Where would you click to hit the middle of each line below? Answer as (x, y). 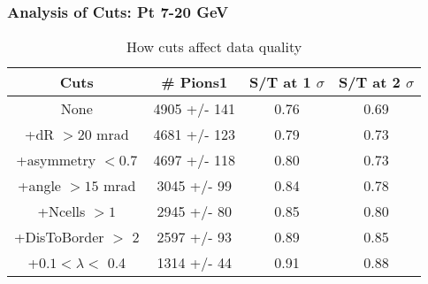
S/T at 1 (280, 82)
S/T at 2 (370, 82)
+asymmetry (56, 160)
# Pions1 (195, 82)
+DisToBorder (59, 237)
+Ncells (61, 211)
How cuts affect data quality (214, 47)
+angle (39, 186)
